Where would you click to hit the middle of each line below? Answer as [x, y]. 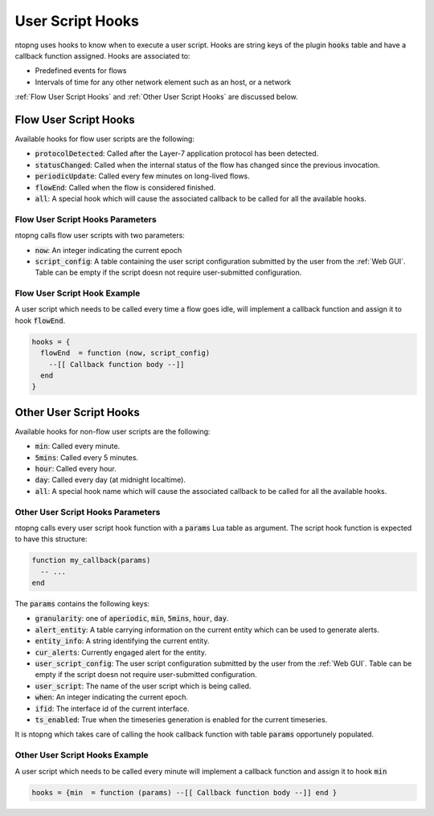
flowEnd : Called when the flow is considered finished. [125, 187]
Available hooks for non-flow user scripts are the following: [113, 431]
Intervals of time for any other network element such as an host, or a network [163, 82]
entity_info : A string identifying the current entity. [122, 641]
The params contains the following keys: [82, 604]
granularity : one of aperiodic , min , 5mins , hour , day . [132, 618]
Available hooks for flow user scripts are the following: [104, 139]
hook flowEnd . [40, 320]
